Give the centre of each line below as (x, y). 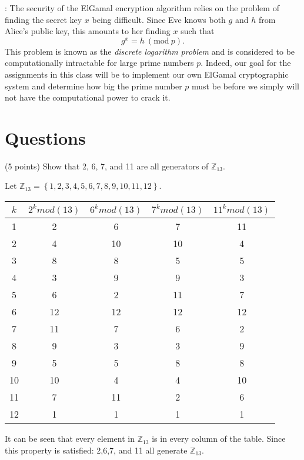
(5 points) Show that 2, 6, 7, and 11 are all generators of (107, 166)
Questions (45, 137)
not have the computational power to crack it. (88, 97)
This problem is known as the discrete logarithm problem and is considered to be (150, 51)
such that (198, 31)
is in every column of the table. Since (219, 439)
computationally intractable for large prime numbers (99, 63)
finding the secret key (44, 19)
